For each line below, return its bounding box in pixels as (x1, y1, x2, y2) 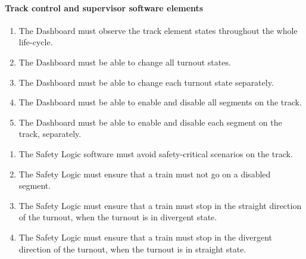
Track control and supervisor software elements (5, 1, 204, 14)
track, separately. (18, 127, 82, 140)
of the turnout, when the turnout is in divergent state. (18, 211, 217, 223)
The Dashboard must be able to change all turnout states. (18, 55, 231, 68)
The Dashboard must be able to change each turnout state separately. (18, 76, 274, 88)
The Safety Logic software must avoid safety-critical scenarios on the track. (18, 147, 293, 160)
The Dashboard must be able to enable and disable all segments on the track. (18, 96, 302, 108)
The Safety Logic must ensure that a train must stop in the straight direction (18, 199, 302, 211)
